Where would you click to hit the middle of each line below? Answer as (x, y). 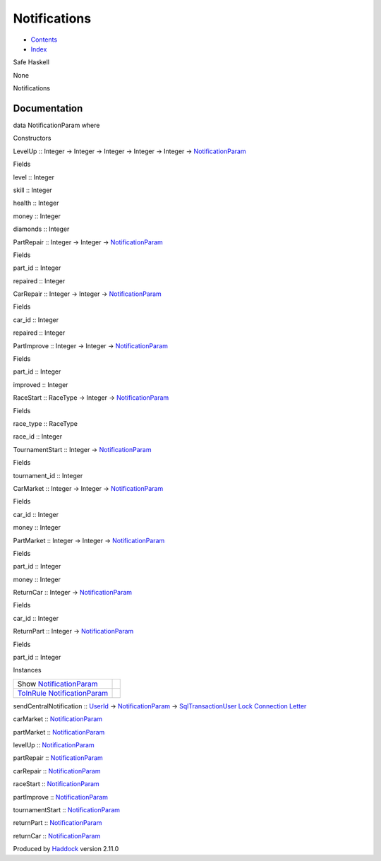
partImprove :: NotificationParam (61, 797)
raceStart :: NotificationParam (56, 784)
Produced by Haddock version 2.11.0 (66, 849)
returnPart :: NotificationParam (58, 823)
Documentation (48, 108)
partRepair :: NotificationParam (58, 758)
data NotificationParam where (56, 125)
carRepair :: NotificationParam (57, 771)
